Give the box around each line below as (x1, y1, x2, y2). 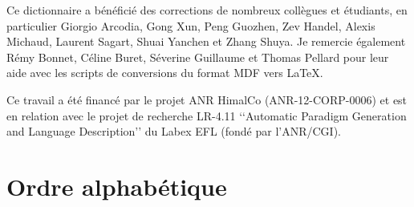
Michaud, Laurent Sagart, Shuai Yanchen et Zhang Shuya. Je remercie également (6, 33, 406, 50)
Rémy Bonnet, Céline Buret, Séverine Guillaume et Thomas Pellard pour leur (6, 48, 389, 65)
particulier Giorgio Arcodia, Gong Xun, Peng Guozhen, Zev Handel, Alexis (6, 17, 375, 34)
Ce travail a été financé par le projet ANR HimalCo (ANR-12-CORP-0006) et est (6, 91, 408, 108)
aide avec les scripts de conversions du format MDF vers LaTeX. (6, 64, 323, 81)
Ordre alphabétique (6, 169, 227, 202)
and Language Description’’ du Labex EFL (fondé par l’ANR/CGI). (6, 123, 342, 140)
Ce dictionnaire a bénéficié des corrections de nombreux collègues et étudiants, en (6, 2, 408, 18)
